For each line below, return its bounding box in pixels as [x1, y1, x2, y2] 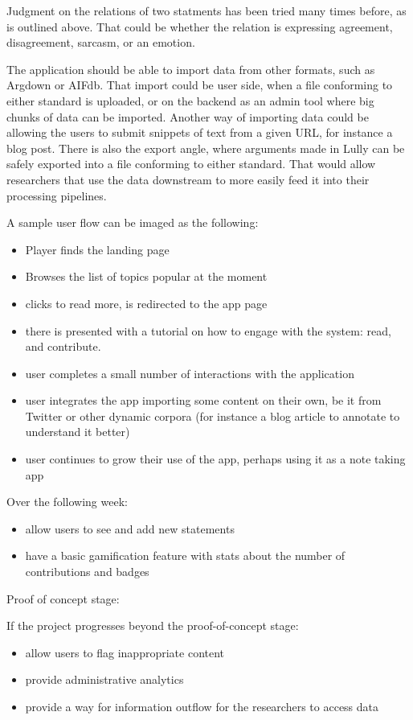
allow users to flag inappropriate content [25, 644, 225, 660]
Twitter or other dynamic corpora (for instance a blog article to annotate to [25, 407, 400, 424]
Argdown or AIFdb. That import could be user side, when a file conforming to [6, 76, 393, 93]
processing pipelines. [6, 187, 107, 204]
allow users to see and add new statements [25, 520, 235, 537]
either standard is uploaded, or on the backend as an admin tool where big [6, 92, 374, 109]
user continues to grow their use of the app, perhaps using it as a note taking [25, 451, 406, 467]
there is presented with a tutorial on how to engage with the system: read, [25, 322, 391, 339]
